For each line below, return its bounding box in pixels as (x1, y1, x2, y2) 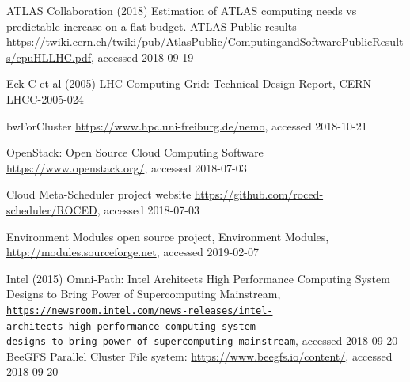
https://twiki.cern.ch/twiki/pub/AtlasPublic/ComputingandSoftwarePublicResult (6, 33, 404, 50)
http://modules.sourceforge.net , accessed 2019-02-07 (6, 244, 259, 260)
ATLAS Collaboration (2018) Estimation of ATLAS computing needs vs (6, 2, 357, 18)
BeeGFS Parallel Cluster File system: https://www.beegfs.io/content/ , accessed (6, 347, 393, 364)
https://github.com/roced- (194, 186, 324, 202)
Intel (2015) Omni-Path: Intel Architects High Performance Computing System (6, 270, 390, 286)
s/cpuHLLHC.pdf (6, 48, 92, 65)
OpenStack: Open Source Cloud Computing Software (6, 144, 264, 161)
